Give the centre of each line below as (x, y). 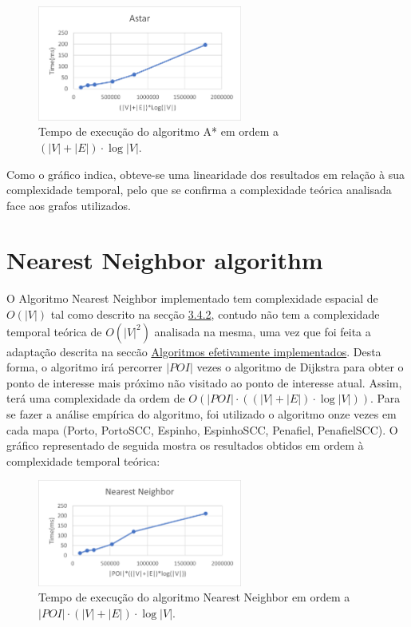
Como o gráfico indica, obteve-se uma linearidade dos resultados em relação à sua (206, 174)
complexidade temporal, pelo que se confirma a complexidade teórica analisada (199, 190)
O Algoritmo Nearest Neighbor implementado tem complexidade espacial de (192, 298)
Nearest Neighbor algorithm (165, 260)
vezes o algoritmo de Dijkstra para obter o (300, 367)
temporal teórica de (54, 331)
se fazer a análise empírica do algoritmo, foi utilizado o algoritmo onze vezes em (202, 413)
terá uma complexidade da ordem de (96, 398)
